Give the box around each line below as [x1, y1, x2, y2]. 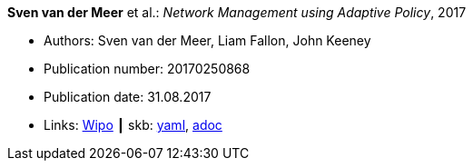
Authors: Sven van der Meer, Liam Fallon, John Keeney [44, 33, 371, 48]
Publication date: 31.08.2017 [44, 89, 212, 104]
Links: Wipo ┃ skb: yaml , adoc [44, 117, 222, 133]
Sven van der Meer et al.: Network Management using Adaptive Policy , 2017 [7, 5, 467, 20]
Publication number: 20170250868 [44, 61, 251, 76]
